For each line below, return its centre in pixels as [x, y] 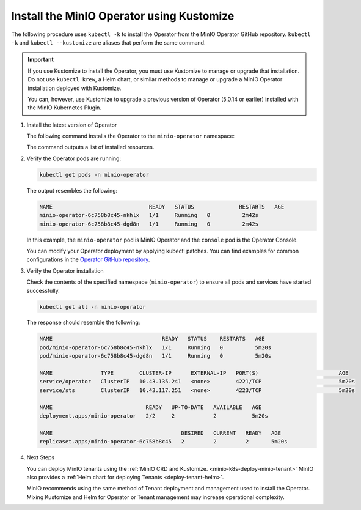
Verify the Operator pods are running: [74, 158]
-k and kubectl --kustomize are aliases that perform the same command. [108, 42]
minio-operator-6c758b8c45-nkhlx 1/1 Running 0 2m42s [149, 215]
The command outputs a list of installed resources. [90, 147]
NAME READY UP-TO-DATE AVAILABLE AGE [151, 407]
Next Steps [41, 457]
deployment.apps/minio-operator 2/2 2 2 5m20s [154, 416]
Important [41, 60]
